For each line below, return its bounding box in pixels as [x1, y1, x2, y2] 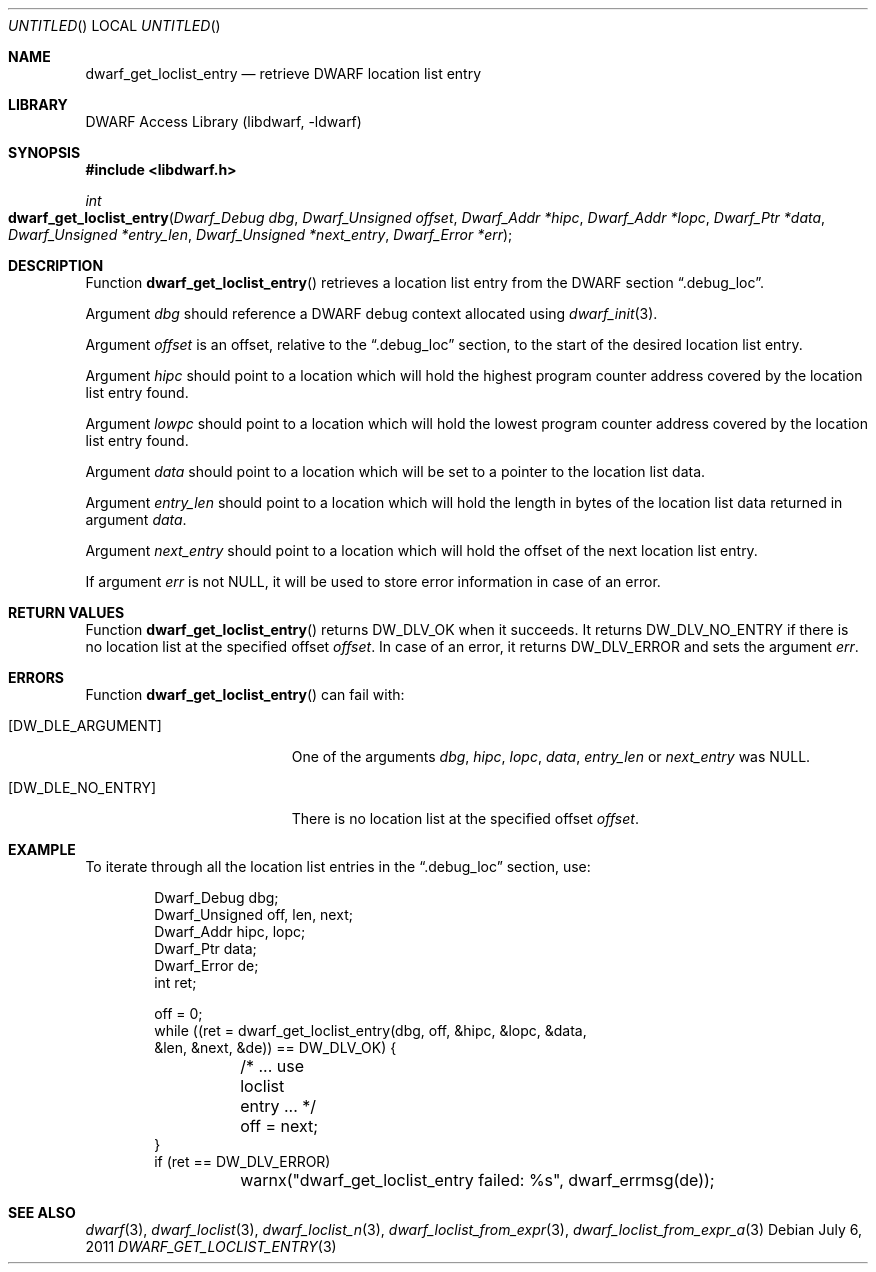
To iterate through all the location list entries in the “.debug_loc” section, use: [85, 858, 591, 875]
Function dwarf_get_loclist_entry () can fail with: [85, 686, 405, 703]
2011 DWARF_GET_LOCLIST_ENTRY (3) [85, 1238, 337, 1255]
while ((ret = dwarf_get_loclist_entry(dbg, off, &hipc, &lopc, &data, [154, 1022, 587, 1039]
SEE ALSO [8, 1204, 76, 1221]
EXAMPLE [8, 841, 76, 858]
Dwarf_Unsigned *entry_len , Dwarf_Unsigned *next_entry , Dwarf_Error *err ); [8, 226, 513, 243]
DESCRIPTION [8, 257, 104, 274]
